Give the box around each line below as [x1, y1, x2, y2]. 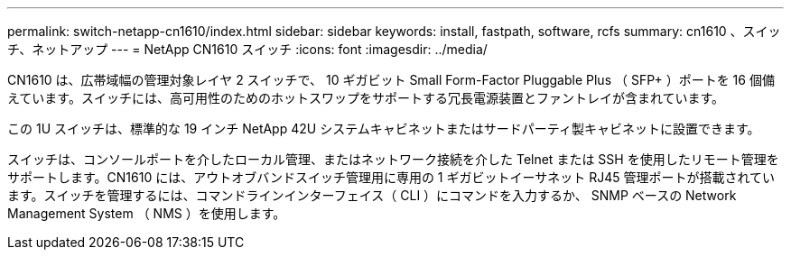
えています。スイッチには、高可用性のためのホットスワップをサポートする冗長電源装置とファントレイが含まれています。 [7, 90, 725, 106]
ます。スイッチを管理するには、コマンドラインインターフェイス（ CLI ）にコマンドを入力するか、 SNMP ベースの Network [7, 188, 737, 203]
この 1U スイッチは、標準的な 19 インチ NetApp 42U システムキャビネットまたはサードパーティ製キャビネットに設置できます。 [7, 121, 760, 136]
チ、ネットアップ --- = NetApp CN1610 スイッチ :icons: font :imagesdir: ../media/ [7, 41, 488, 57]
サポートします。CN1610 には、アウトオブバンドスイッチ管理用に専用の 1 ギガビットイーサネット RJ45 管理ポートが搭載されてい [7, 170, 776, 185]
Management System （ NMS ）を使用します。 [7, 206, 286, 221]
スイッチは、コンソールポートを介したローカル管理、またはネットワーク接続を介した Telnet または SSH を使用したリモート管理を [7, 151, 779, 167]
